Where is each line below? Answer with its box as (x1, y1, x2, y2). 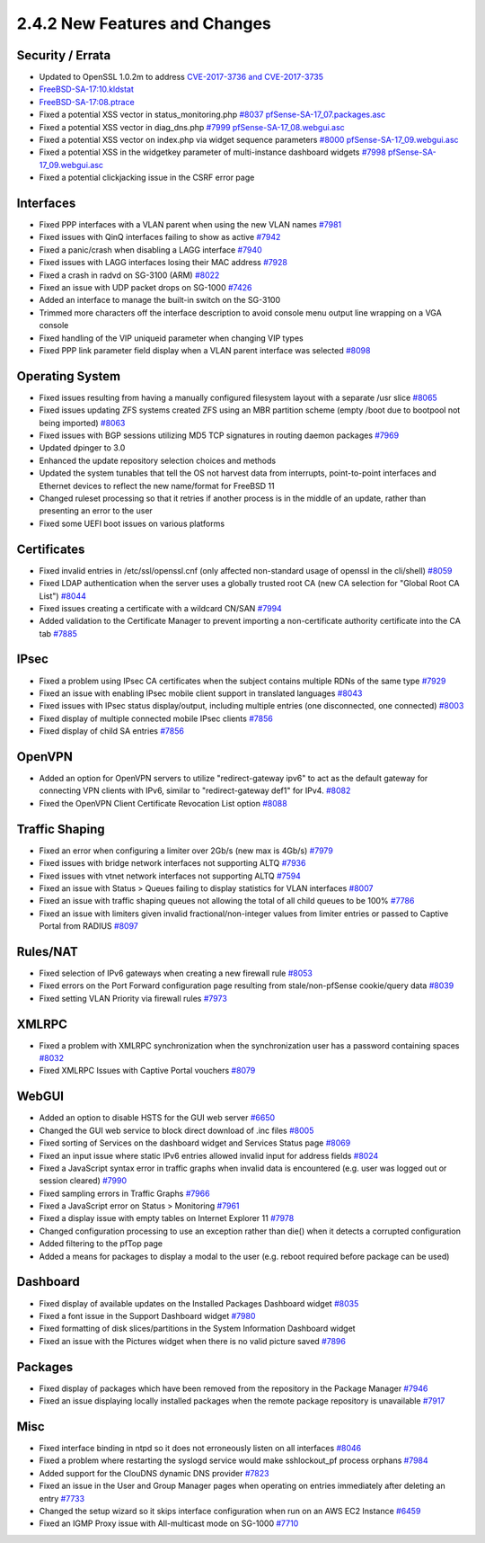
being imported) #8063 (39, 417, 126, 428)
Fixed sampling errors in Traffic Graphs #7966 (39, 1188, 210, 1199)
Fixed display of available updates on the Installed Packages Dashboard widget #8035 (39, 1298, 359, 1308)
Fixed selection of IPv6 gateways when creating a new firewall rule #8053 (39, 968, 313, 978)
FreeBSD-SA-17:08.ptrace (39, 96, 135, 107)
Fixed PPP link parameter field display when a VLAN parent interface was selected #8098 (39, 345, 371, 355)
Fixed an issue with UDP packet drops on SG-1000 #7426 (39, 282, 252, 293)
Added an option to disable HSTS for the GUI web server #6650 (39, 1112, 276, 1123)
